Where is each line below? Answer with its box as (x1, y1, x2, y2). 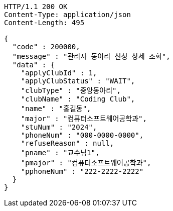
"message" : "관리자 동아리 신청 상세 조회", (12, 52, 170, 60)
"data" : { (12, 61, 55, 69)
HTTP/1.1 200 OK (4, 3, 68, 11)
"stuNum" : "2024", (21, 123, 97, 131)
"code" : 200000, (12, 43, 80, 51)
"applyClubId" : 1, (21, 69, 97, 77)
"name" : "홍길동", (21, 104, 91, 113)
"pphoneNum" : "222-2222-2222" (21, 167, 144, 175)
